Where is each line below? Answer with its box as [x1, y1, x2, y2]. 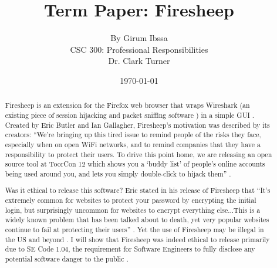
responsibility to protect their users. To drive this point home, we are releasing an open [5, 149, 272, 159]
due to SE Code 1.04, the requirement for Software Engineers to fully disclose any [5, 244, 255, 254]
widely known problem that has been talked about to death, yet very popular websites [5, 215, 269, 225]
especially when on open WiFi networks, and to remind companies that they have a [5, 139, 261, 149]
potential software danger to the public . [5, 254, 129, 264]
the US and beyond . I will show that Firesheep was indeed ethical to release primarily [5, 234, 270, 244]
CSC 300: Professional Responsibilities [70, 43, 208, 55]
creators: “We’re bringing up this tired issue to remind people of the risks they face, [5, 130, 261, 140]
